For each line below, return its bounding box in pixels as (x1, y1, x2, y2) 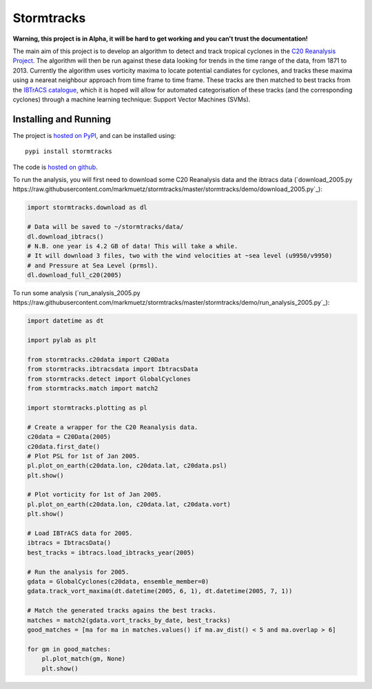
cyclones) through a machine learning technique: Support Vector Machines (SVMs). (12, 95, 251, 103)
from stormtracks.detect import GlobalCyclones (27, 375, 191, 383)
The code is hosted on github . (12, 163, 98, 171)
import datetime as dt (27, 317, 104, 325)
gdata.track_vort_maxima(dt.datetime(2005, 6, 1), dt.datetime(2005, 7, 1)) (27, 587, 293, 595)
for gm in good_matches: (27, 645, 112, 653)
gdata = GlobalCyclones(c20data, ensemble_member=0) (27, 577, 209, 586)
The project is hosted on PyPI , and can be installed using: (12, 131, 176, 139)
